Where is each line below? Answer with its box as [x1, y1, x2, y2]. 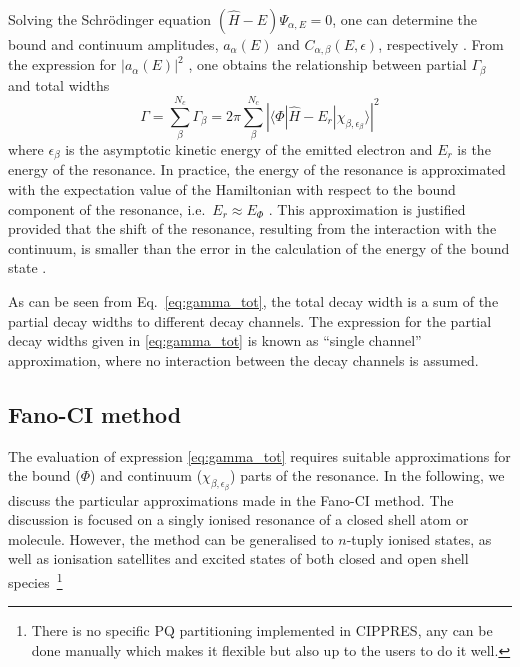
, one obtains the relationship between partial [188, 54, 467, 75]
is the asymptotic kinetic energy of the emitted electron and [65, 139, 433, 160]
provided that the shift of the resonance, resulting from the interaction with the [8, 218, 497, 239]
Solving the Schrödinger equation [8, 9, 212, 29]
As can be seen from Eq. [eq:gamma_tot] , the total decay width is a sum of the [8, 291, 499, 312]
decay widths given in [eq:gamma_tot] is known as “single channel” [8, 330, 422, 351]
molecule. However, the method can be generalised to [8, 528, 334, 549]
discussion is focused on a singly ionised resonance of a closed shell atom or [8, 509, 469, 530]
